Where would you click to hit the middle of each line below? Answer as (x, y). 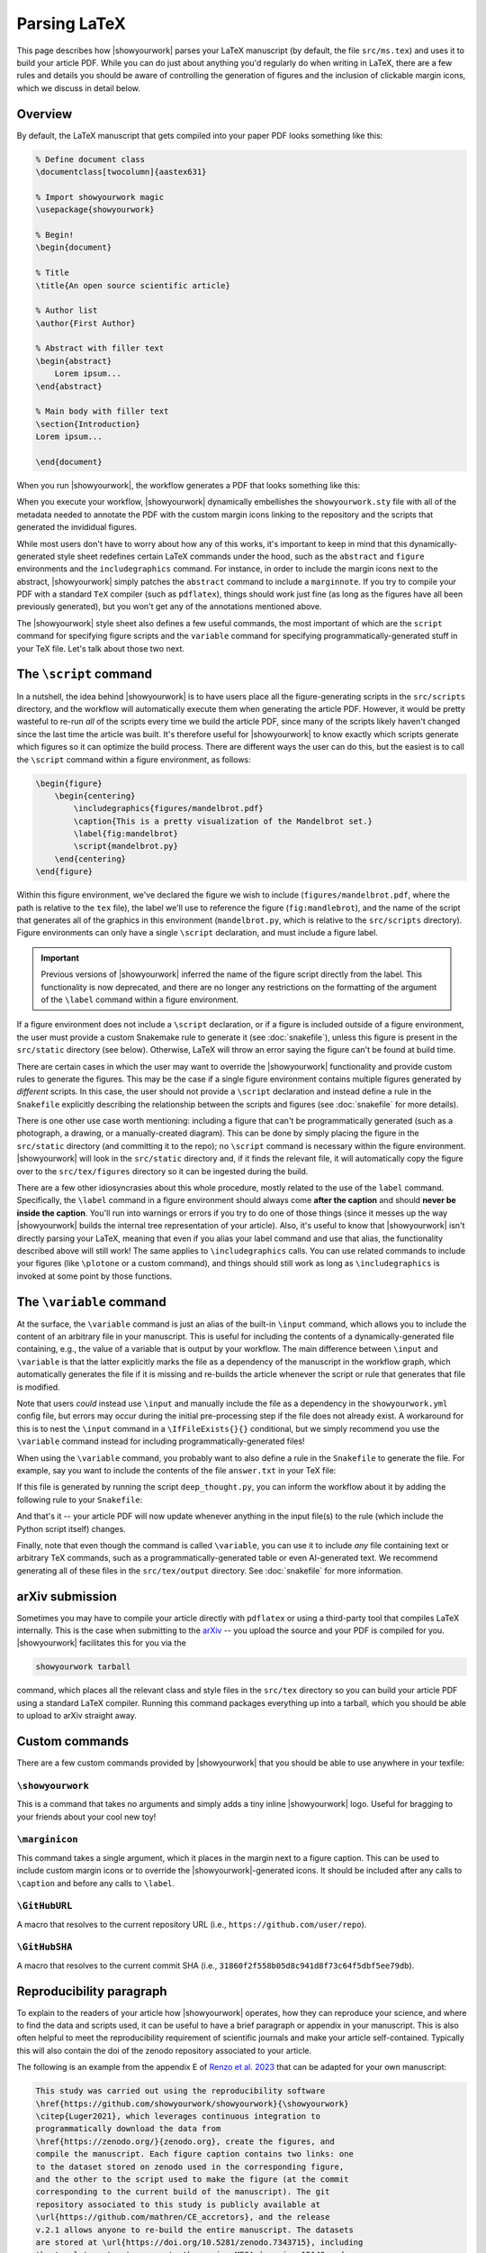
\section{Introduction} (88, 424)
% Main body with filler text (102, 411)
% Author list (67, 310)
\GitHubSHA (45, 1947)
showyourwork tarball (83, 1667)
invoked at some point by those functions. (94, 1276)
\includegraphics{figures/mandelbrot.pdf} (169, 808)
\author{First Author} (85, 323)
